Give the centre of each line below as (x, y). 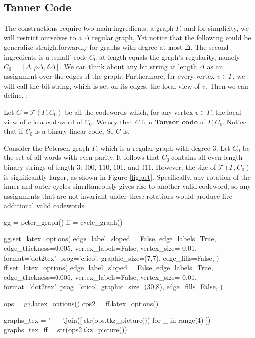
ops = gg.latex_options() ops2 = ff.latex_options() (81, 303)
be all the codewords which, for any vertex (129, 111)
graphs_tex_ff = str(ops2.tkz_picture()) (66, 329)
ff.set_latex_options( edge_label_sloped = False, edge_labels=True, (109, 267)
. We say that (112, 121)
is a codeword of (57, 121)
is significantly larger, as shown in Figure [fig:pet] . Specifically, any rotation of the (127, 176)
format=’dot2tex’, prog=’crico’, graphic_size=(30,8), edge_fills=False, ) (113, 287)
